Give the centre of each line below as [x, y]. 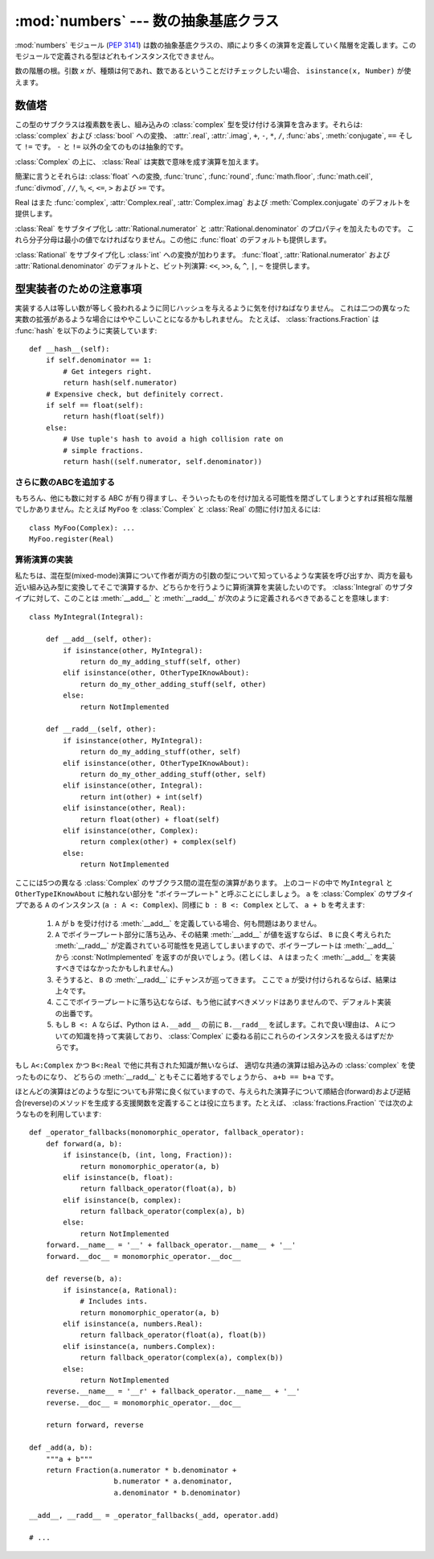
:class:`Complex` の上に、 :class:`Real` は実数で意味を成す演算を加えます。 [139, 162]
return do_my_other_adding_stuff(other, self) [173, 774]
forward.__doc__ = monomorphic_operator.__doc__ [143, 1256]
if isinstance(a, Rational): [121, 1290]
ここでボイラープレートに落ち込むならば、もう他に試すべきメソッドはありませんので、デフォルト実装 [223, 1002]
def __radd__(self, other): [101, 729]
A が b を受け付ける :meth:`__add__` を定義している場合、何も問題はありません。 [188, 923]
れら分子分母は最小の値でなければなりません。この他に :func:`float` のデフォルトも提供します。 [173, 240]
